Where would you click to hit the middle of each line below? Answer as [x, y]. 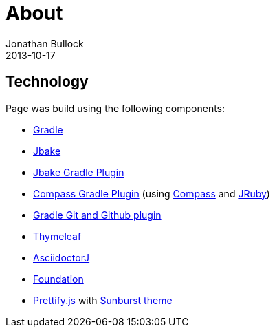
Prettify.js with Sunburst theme [103, 300]
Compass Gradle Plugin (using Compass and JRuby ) [152, 193]
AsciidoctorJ [62, 257]
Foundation [58, 279]
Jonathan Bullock [45, 43]
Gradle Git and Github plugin [97, 215]
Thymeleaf [57, 236]
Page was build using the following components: [115, 108]
